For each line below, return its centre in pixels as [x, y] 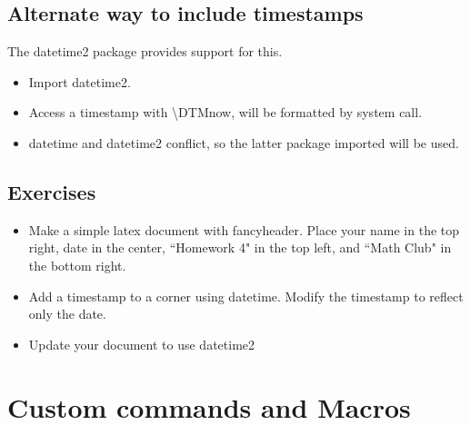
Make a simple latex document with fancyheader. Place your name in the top [244, 229]
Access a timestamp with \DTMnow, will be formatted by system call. [225, 112]
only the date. [67, 314]
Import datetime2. [80, 81]
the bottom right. [77, 265]
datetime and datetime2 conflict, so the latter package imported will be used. [244, 142]
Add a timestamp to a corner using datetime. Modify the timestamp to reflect [246, 296]
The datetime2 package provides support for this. [145, 51]
